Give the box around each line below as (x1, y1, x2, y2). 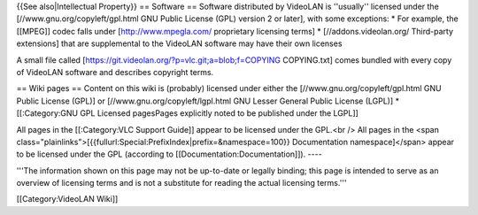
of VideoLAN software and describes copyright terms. (16, 66, 214, 77)
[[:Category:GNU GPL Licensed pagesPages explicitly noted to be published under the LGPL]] (16, 108, 358, 119)
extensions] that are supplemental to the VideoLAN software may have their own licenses (16, 38, 343, 49)
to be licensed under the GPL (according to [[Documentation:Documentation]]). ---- (16, 149, 322, 159)
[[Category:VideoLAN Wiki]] (16, 194, 119, 204)
